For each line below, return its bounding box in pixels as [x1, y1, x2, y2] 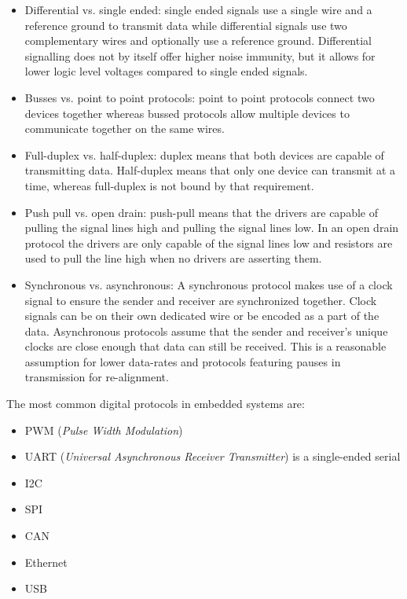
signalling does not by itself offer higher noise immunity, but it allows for [24, 47, 376, 64]
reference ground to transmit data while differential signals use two [24, 17, 347, 33]
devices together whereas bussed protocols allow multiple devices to [24, 105, 350, 121]
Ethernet [24, 553, 68, 570]
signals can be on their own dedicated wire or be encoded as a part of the [24, 307, 379, 324]
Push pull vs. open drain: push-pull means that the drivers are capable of [24, 204, 378, 220]
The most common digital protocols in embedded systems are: [6, 395, 305, 412]
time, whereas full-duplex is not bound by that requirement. [24, 177, 314, 193]
